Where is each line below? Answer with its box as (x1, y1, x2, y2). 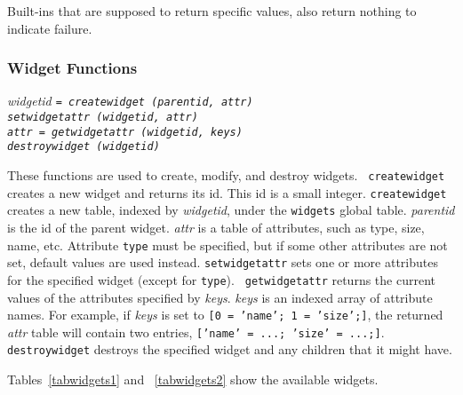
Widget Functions (7, 57, 138, 79)
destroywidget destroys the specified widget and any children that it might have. (7, 340, 452, 359)
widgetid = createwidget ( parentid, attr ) (7, 91, 253, 110)
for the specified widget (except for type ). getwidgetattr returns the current (7, 270, 435, 288)
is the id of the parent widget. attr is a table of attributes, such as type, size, (7, 218, 425, 236)
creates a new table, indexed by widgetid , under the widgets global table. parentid (7, 201, 455, 219)
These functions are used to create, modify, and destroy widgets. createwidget (7, 166, 445, 185)
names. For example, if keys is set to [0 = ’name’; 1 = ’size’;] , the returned (7, 305, 443, 324)
